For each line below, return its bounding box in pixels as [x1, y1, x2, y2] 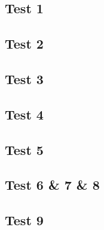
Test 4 [5, 104, 44, 123]
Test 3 [5, 69, 44, 88]
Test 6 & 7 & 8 [5, 175, 100, 194]
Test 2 [5, 34, 44, 53]
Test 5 [5, 140, 44, 159]
